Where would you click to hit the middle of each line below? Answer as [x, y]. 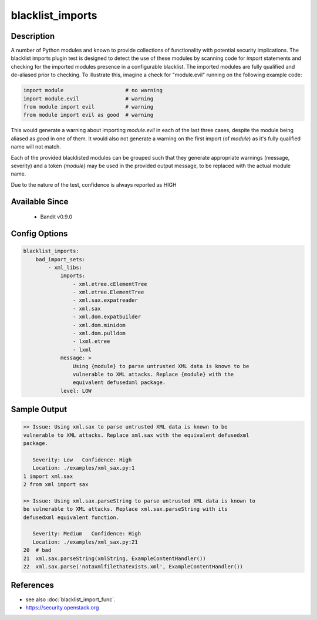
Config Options [39, 233]
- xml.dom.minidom [99, 325]
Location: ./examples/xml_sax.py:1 [84, 468]
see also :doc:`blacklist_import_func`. [70, 599]
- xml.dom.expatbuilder [107, 317]
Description [33, 36]
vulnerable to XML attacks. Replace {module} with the [153, 374]
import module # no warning [93, 90]
